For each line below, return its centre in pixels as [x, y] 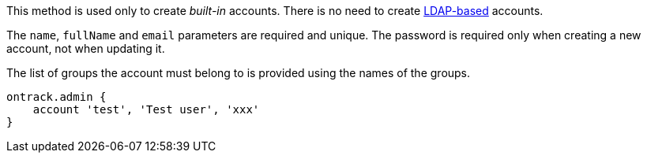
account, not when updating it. [86, 48]
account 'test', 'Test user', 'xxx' [146, 109]
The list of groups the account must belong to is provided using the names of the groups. [239, 73]
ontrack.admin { [56, 97]
